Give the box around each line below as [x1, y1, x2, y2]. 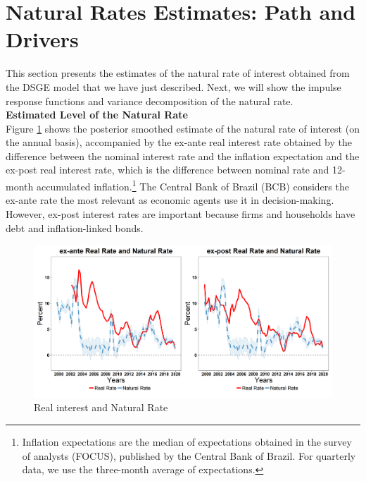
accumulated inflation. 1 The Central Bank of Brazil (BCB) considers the [36, 177, 349, 193]
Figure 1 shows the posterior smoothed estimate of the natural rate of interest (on [6, 121, 360, 135]
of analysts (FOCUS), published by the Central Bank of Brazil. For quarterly [22, 448, 356, 463]
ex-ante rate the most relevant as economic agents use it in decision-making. [6, 193, 334, 207]
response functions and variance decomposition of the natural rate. [6, 93, 294, 108]
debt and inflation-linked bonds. [6, 220, 144, 235]
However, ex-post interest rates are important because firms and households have [6, 206, 355, 221]
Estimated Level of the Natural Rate [6, 107, 188, 122]
